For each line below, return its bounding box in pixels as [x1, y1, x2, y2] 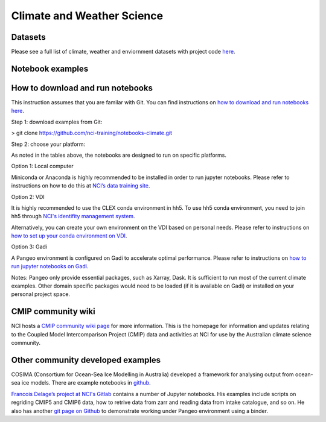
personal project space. [11, 291, 71, 298]
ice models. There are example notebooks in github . [21, 379, 151, 386]
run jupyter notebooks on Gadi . [11, 263, 89, 270]
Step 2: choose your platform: [11, 140, 86, 148]
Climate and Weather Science [11, 9, 163, 22]
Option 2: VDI [11, 193, 45, 200]
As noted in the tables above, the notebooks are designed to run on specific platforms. [11, 151, 226, 159]
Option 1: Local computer [11, 163, 74, 170]
